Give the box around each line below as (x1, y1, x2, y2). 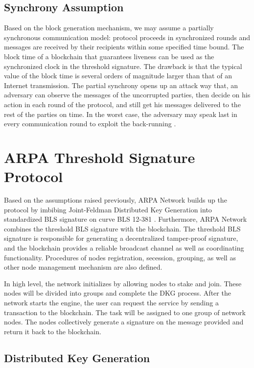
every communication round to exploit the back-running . (4, 118, 176, 129)
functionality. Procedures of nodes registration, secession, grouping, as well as (4, 252, 236, 262)
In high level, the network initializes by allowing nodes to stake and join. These (4, 278, 242, 288)
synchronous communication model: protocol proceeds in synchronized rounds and (4, 32, 251, 42)
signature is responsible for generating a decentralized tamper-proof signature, (4, 233, 238, 243)
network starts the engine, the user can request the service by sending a (4, 297, 219, 307)
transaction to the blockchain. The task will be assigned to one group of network (4, 307, 246, 317)
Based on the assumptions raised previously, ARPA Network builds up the (4, 195, 227, 205)
